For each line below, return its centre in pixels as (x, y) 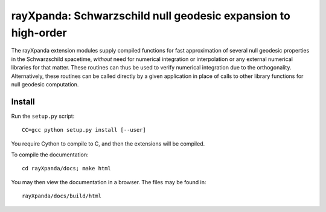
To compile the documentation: (50, 155)
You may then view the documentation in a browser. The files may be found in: (109, 182)
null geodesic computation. (45, 84)
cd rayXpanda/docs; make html (67, 169)
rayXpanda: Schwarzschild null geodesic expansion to (151, 16)
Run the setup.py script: (43, 116)
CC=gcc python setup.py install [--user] (84, 130)
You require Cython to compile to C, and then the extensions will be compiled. (108, 143)
